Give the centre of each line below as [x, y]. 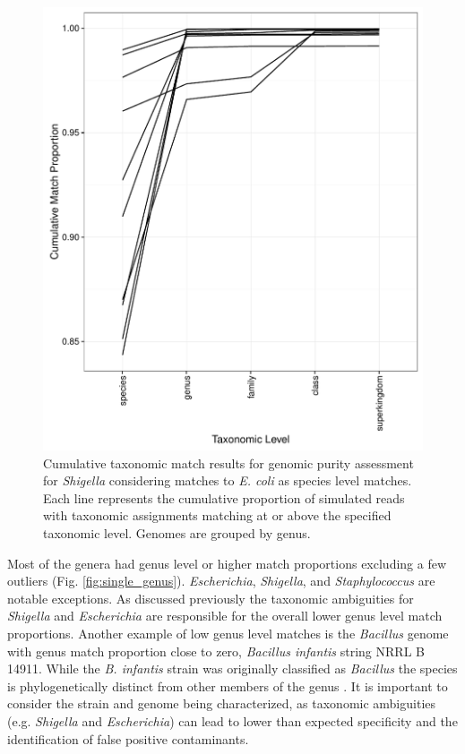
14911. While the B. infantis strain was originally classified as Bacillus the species [232, 668]
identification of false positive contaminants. [128, 738]
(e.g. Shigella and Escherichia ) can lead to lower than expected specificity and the [232, 720]
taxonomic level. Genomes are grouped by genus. [177, 533]
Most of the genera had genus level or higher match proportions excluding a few [227, 563]
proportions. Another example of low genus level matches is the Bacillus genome [228, 633]
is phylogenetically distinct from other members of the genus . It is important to [228, 685]
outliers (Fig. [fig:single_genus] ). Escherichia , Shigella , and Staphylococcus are [221, 581]
